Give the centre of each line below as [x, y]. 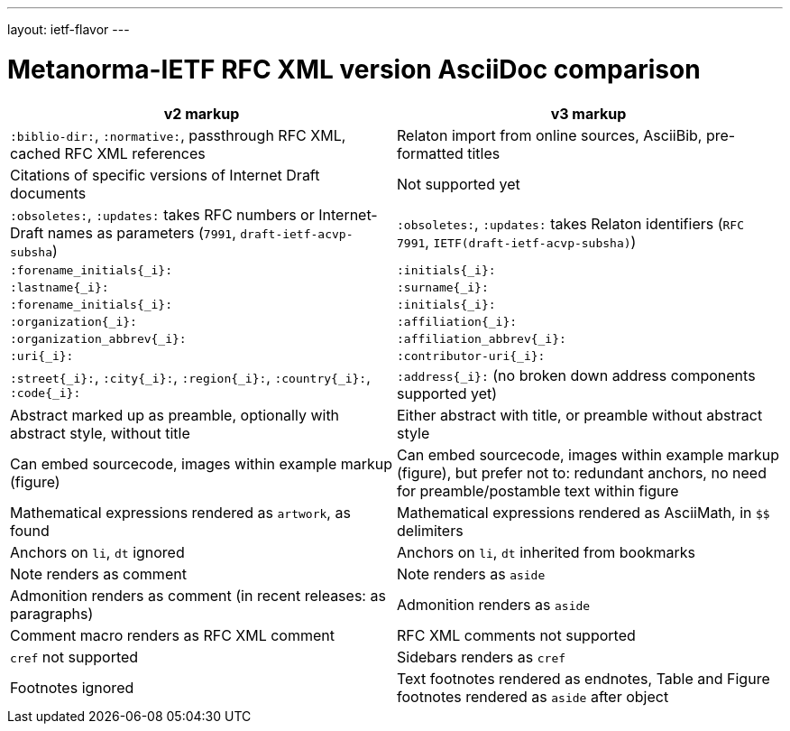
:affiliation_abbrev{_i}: [482, 338]
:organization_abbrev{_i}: [98, 338]
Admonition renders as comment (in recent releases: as [198, 595]
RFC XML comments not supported [516, 635]
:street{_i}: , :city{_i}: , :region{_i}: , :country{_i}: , [190, 377]
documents [48, 193]
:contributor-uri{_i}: [471, 356]
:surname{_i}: [443, 287]
